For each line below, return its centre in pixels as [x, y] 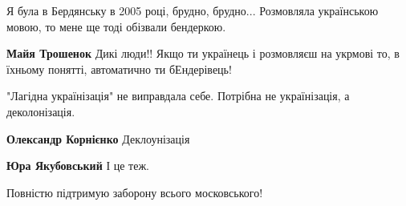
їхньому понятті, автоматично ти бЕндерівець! [119, 69]
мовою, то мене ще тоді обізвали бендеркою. [116, 26]
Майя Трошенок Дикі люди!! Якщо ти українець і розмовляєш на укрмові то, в [203, 53]
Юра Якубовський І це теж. [78, 166]
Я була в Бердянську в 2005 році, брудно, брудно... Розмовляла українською [193, 10]
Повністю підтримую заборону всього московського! [135, 192]
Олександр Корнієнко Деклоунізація [98, 138]
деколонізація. [41, 111]
